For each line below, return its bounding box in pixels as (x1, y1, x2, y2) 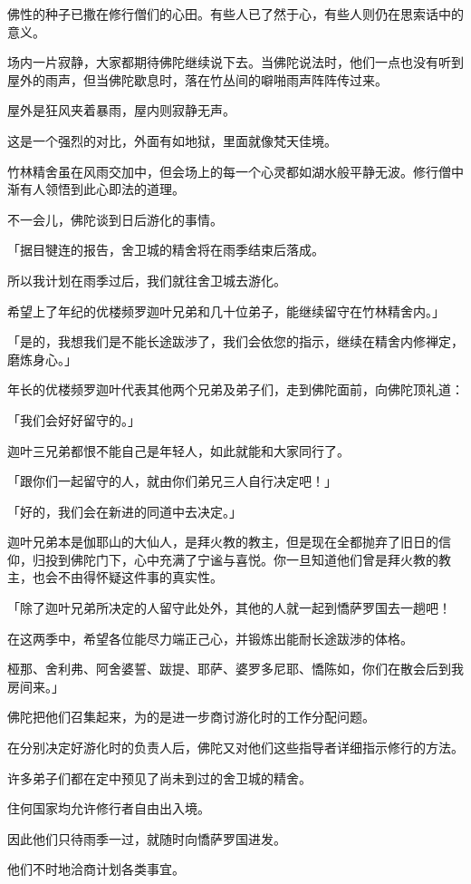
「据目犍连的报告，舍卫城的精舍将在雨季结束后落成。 (7, 240, 324, 259)
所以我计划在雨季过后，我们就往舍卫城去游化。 (7, 270, 286, 289)
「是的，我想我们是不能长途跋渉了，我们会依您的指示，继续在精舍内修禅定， (7, 332, 464, 351)
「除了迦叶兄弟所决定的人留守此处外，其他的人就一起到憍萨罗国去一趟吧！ (7, 598, 451, 617)
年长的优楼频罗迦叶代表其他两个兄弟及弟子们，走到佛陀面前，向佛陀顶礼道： (7, 380, 464, 399)
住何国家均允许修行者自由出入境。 (7, 799, 210, 818)
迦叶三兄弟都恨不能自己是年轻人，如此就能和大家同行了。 (7, 441, 350, 460)
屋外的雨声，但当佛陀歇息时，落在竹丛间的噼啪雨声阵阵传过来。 (7, 70, 388, 89)
